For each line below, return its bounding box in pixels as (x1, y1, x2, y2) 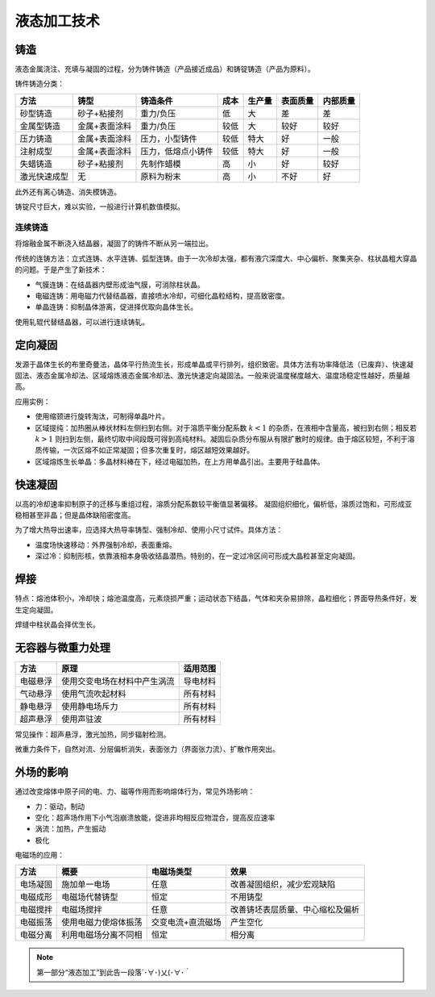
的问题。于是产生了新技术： (14, 265, 107, 274)
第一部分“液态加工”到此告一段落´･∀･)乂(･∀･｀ (36, 967, 193, 977)
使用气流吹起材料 (61, 688, 126, 699)
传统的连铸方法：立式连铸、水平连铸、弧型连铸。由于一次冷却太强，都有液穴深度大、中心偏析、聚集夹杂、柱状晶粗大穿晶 (14, 253, 417, 263)
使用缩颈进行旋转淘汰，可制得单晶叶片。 (35, 411, 169, 421)
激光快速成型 (19, 170, 68, 181)
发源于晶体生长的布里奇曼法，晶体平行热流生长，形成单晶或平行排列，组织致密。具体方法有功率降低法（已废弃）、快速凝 (14, 359, 414, 369)
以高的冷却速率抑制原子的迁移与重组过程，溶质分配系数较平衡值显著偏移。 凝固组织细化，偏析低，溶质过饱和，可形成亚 (14, 499, 412, 508)
